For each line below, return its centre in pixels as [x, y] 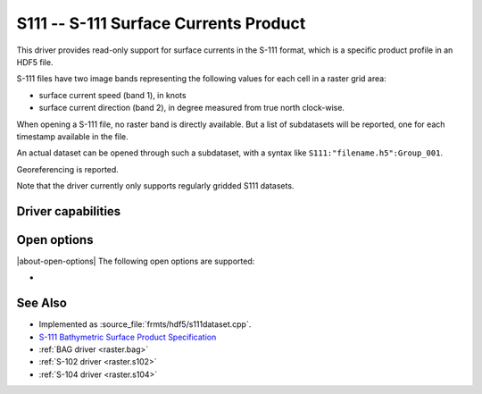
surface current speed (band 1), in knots [112, 95]
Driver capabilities [69, 211]
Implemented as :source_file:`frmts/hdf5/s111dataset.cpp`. [145, 324]
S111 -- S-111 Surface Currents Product [161, 23]
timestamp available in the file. [72, 136]
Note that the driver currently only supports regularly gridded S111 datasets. [155, 186]
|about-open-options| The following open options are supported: [136, 261]
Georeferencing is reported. [68, 169]
